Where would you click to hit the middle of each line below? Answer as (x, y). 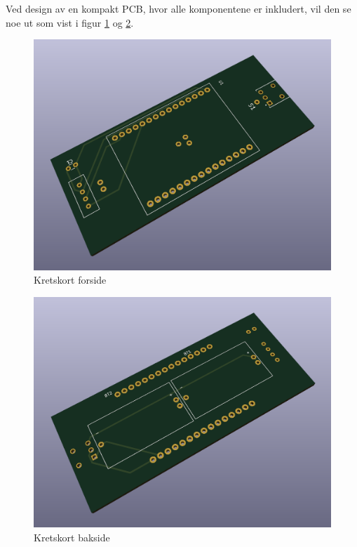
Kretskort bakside (72, 537)
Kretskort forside (70, 280)
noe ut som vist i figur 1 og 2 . (70, 22)
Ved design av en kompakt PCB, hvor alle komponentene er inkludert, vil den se (178, 8)
